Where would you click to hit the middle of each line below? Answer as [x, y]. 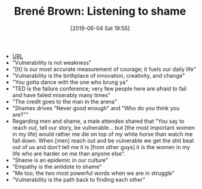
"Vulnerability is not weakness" [52, 62]
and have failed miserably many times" [61, 95]
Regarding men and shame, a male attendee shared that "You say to [98, 121]
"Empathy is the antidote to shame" [57, 166]
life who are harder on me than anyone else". [69, 154]
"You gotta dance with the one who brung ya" [70, 82]
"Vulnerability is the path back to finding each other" [79, 179]
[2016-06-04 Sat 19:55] [100, 28]
